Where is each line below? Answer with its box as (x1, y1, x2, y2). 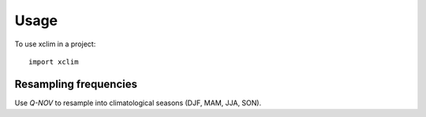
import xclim (28, 57, 79, 66)
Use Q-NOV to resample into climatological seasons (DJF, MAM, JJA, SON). (14, 98, 262, 108)
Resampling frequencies (14, 77, 138, 90)
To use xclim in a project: (14, 39, 96, 49)
